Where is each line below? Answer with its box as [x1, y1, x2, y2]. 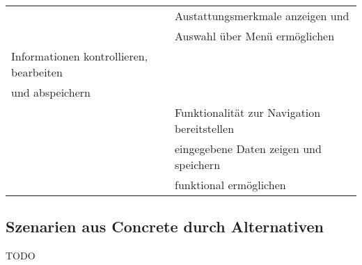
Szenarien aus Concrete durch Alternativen [6, 216, 324, 237]
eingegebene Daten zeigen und [175, 140, 322, 156]
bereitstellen [175, 120, 235, 136]
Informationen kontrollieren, [11, 48, 148, 64]
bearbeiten [11, 64, 63, 80]
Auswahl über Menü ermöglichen [175, 28, 335, 44]
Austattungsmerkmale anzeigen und [175, 8, 349, 24]
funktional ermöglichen [175, 177, 286, 193]
